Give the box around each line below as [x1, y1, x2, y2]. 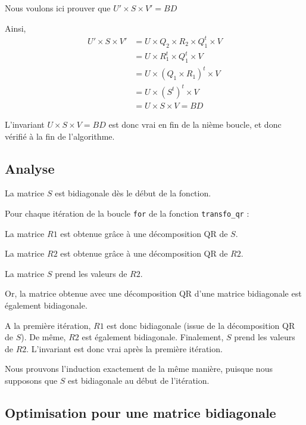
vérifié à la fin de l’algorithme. [5, 130, 115, 142]
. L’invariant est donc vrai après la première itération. [26, 342, 223, 355]
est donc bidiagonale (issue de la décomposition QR [107, 319, 295, 331]
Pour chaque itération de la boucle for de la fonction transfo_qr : [5, 207, 249, 219]
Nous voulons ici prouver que [5, 2, 111, 14]
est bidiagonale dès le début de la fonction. [55, 187, 211, 199]
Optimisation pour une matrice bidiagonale [5, 403, 276, 421]
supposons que [5, 374, 58, 386]
